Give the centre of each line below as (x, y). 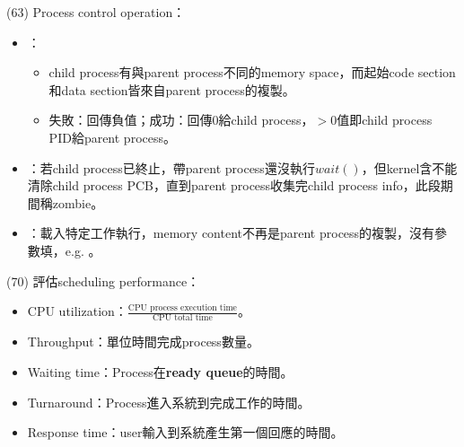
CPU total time (182, 318)
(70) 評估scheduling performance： (103, 280)
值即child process (385, 120)
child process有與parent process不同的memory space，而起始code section (252, 72)
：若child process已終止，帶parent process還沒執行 (171, 167)
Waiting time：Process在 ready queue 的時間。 (160, 372)
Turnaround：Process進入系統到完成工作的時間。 (169, 402)
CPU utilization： (77, 311)
